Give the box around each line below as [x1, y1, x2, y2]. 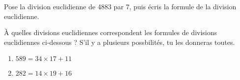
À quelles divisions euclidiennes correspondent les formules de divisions [4, 27, 217, 38]
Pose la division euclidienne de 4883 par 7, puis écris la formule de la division [4, 1, 237, 11]
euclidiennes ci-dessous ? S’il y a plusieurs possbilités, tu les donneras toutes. [4, 37, 235, 47]
